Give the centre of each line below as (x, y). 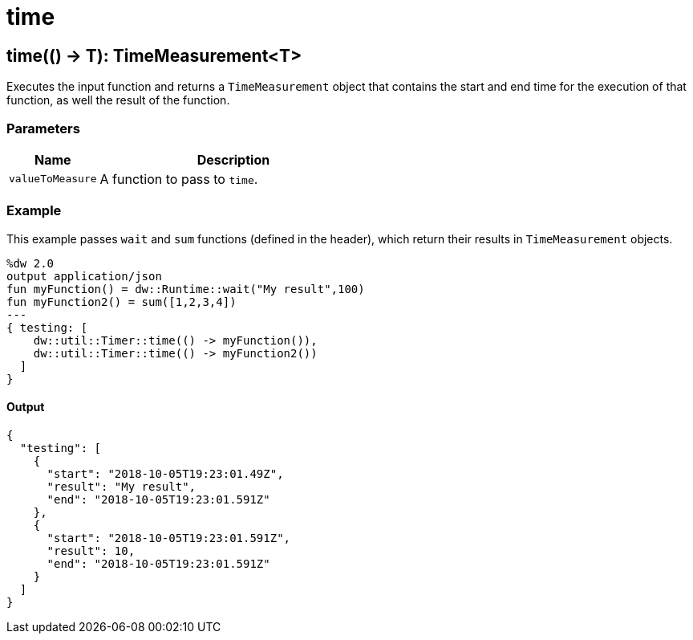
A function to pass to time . (179, 179)
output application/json (84, 276)
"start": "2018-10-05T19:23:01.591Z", (169, 538)
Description (233, 159)
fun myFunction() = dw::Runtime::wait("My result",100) (186, 289)
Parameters (43, 128)
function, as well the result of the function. (118, 100)
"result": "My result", (122, 486)
